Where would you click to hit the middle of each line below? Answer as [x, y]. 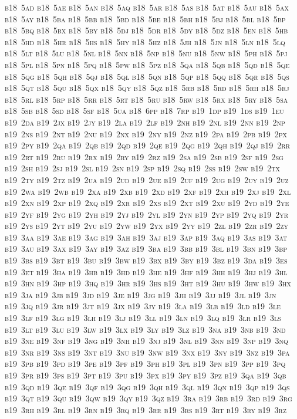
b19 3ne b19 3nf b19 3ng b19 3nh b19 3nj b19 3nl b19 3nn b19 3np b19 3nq [146, 341]
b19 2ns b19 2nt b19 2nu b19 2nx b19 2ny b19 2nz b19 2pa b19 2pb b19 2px [146, 134]
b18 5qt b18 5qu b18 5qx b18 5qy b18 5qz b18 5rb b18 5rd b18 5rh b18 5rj [147, 88]
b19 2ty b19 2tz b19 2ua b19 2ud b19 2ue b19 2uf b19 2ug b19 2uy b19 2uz [147, 179]
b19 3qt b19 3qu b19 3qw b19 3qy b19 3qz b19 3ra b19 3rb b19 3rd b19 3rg [148, 398]
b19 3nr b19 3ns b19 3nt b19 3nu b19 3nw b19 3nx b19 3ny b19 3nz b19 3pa [147, 352]
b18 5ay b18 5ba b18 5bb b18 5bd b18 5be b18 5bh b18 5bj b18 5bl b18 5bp [145, 18]
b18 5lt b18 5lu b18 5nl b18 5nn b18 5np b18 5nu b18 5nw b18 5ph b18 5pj [146, 53]
